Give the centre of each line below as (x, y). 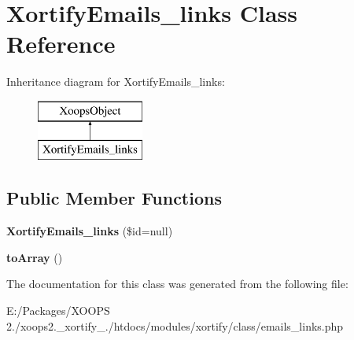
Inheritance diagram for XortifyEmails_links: (116, 81)
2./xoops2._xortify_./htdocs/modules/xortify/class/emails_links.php (175, 325)
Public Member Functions (114, 198)
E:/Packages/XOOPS (58, 310)
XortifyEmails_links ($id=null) (90, 231)
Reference (61, 44)
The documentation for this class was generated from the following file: (177, 284)
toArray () (35, 257)
